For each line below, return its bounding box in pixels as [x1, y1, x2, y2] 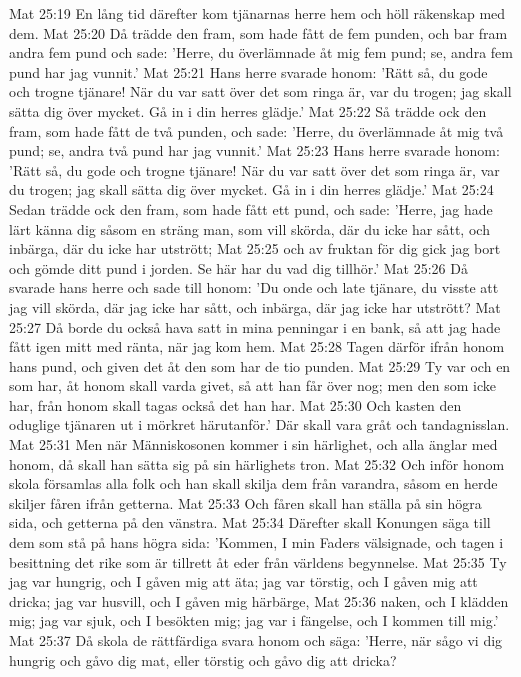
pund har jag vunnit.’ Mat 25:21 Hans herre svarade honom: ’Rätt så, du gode [9, 61, 488, 82]
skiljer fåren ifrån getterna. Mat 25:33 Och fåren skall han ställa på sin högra [9, 492, 482, 513]
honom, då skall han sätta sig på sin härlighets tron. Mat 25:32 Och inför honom [9, 453, 505, 474]
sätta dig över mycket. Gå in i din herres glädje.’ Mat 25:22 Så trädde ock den [9, 100, 487, 121]
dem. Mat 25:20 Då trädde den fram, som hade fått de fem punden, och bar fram [9, 22, 508, 43]
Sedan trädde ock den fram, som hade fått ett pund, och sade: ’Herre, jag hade [9, 198, 493, 219]
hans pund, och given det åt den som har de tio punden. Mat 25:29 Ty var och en [9, 355, 511, 376]
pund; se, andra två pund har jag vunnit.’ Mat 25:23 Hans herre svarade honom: [9, 140, 500, 161]
